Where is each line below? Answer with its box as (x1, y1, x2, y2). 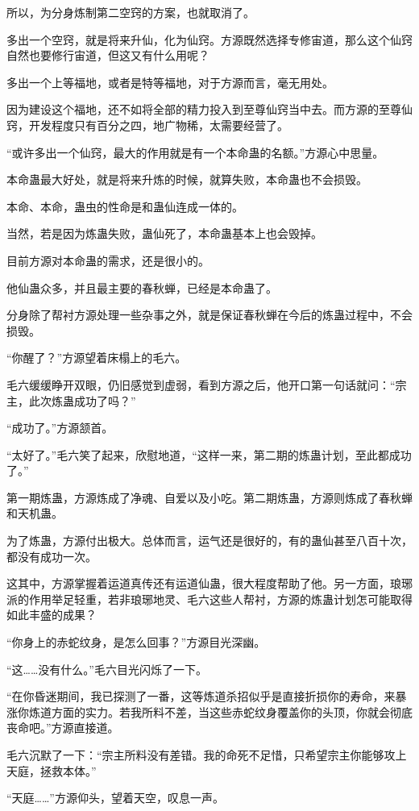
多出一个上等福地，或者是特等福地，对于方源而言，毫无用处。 (6, 73, 334, 90)
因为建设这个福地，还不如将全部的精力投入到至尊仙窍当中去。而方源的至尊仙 (6, 101, 413, 118)
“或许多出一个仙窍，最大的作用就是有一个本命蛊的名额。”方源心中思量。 (6, 143, 384, 160)
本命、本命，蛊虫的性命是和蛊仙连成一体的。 (6, 198, 243, 214)
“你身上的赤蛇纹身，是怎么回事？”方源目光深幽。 (6, 634, 266, 651)
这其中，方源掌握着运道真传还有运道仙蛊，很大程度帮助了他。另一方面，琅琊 (6, 575, 413, 592)
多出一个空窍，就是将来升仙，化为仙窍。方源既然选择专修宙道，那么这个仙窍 (6, 31, 413, 48)
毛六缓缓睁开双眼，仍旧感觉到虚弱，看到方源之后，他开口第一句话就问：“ (6, 376, 396, 393)
